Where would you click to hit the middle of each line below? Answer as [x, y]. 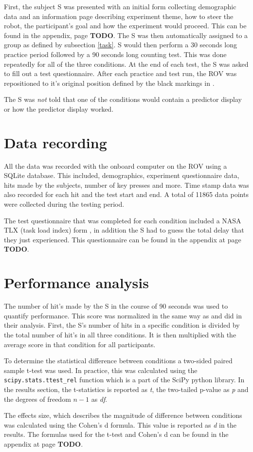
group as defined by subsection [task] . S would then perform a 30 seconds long [120, 45]
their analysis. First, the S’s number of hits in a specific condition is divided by [122, 325]
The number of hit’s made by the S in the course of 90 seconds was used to [116, 306]
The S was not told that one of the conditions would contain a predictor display [123, 99]
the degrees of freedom [37, 399]
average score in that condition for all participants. [80, 344]
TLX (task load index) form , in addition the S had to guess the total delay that [124, 230]
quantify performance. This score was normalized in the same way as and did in [123, 315]
